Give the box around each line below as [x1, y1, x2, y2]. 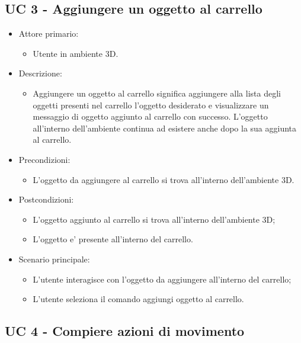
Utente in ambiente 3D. [33, 47, 119, 59]
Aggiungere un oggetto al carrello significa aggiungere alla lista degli [33, 86, 281, 99]
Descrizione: [18, 67, 62, 79]
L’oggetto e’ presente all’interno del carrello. [33, 233, 193, 245]
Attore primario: [18, 27, 79, 40]
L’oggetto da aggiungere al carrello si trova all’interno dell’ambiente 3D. [33, 173, 294, 185]
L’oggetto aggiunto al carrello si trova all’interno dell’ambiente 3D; [33, 213, 276, 225]
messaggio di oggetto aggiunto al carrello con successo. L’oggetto [33, 110, 268, 123]
